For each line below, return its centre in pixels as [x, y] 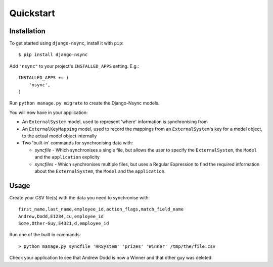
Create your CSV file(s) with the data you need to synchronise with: [80, 197]
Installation [27, 31]
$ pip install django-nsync [53, 55]
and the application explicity [67, 157]
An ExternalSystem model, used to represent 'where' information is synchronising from [115, 122]
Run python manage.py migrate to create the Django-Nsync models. [84, 103]
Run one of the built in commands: [45, 235]
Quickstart [32, 13]
